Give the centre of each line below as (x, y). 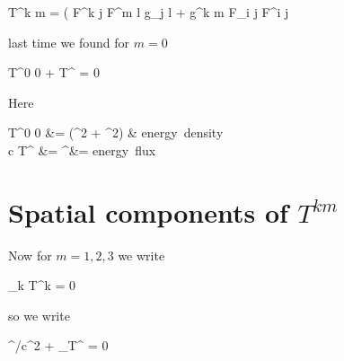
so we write (39, 315)
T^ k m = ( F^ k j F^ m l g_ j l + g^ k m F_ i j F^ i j (149, 12)
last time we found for (69, 42)
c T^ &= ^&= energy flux (82, 150)
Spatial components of (148, 211)
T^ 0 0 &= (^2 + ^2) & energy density (116, 132)
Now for (30, 255)
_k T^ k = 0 (42, 285)
